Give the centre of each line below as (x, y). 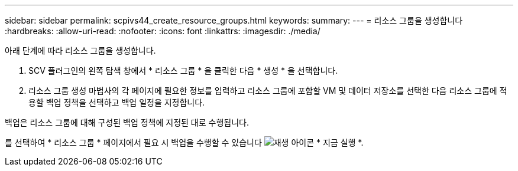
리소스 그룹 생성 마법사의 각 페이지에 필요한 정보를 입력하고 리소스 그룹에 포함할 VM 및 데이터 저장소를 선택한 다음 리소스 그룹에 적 (268, 91)
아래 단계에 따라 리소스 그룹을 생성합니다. (80, 50)
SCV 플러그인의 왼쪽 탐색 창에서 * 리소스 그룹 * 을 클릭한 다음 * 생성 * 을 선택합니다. (183, 70)
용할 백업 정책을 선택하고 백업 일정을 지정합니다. (117, 102)
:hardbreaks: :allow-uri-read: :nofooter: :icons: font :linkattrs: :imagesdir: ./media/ (163, 31)
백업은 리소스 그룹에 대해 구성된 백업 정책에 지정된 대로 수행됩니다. (127, 122)
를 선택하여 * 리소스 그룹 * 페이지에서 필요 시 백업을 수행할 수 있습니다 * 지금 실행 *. (184, 142)
